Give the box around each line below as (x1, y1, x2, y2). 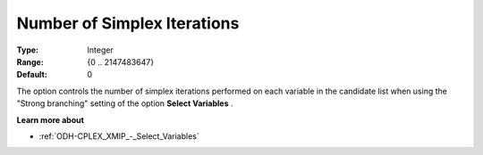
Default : (16, 69, 48, 80)
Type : (16, 45, 39, 55)
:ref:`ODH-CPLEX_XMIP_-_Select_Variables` (38, 130, 200, 142)
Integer (87, 45, 114, 55)
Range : (16, 56, 44, 67)
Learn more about (16, 114, 85, 125)
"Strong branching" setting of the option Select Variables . (16, 98, 233, 109)
